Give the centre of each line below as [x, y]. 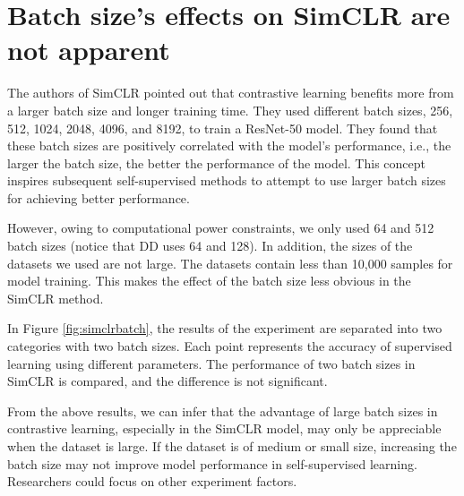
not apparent [89, 50]
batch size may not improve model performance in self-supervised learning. [212, 463]
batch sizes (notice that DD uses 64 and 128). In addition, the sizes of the [210, 246]
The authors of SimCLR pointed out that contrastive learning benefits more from [231, 93]
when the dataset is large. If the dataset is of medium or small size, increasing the [232, 446]
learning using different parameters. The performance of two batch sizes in [211, 363]
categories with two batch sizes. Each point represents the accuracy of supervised [230, 346]
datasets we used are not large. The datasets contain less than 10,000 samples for [230, 263]
